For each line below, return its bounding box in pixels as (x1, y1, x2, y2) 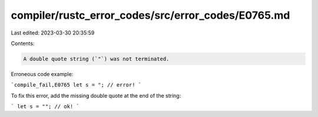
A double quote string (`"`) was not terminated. (23, 56, 170, 62)
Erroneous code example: (11, 70, 74, 77)
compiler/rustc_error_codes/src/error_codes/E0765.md (11, 9, 290, 22)
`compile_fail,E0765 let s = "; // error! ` (11, 82, 142, 88)
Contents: (11, 40, 35, 47)
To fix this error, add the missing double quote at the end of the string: (11, 92, 181, 99)
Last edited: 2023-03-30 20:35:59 (11, 29, 95, 36)
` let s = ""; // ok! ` (11, 103, 79, 110)
